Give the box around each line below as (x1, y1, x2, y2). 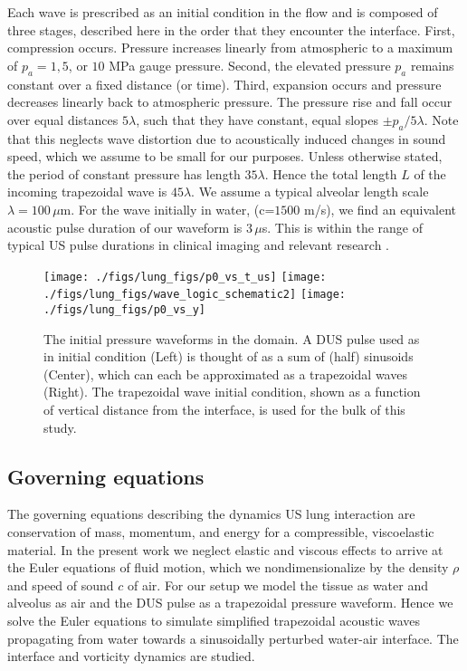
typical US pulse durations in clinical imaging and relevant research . (7, 235, 390, 254)
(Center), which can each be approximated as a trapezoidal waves (43, 364, 407, 383)
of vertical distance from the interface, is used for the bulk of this (43, 400, 405, 419)
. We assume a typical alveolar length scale (191, 182, 429, 201)
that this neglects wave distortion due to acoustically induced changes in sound (7, 129, 446, 148)
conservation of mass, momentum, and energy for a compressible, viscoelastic (7, 522, 434, 542)
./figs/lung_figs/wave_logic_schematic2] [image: (43, 288, 346, 302)
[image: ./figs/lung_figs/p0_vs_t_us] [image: (43, 270, 327, 283)
